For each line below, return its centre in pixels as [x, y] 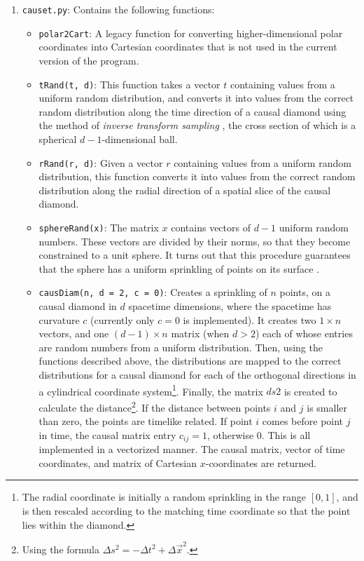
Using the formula [61, 549]
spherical [58, 138]
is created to [310, 391]
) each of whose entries [304, 333]
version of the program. [89, 60]
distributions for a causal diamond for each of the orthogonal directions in [197, 375]
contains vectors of [211, 227]
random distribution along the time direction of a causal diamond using [192, 111]
